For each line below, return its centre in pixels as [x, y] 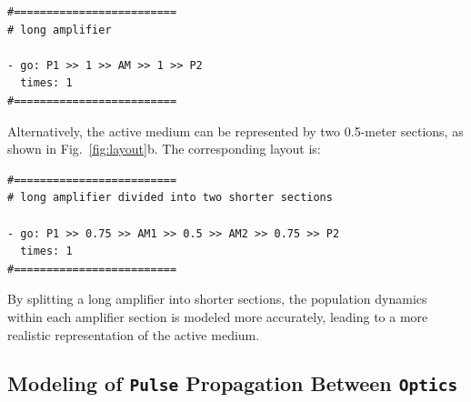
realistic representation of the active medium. [134, 334]
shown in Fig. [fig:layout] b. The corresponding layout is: [164, 149]
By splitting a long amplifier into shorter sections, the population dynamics [217, 299]
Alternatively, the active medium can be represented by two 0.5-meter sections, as [235, 131]
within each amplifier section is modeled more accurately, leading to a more [218, 316]
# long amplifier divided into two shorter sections [170, 198]
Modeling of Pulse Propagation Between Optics [233, 383]
